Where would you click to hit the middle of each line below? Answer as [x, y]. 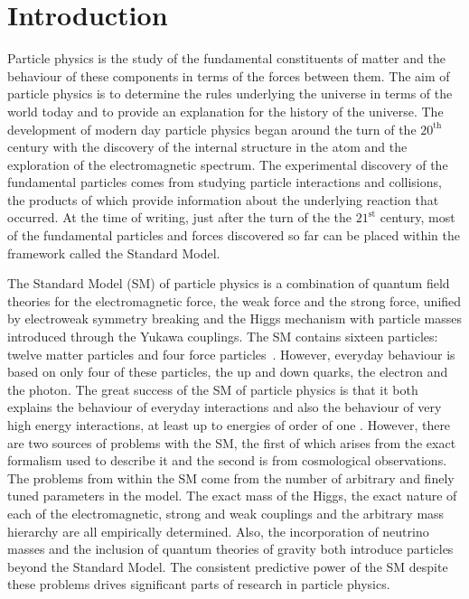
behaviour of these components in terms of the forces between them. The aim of [229, 75]
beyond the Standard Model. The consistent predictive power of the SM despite [228, 566]
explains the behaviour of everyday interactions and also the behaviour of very [225, 407]
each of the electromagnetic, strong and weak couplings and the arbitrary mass [226, 513]
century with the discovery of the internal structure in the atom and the [207, 147]
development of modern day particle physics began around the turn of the [212, 129]
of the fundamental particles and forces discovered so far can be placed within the [234, 235]
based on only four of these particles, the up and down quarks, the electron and [228, 372]
